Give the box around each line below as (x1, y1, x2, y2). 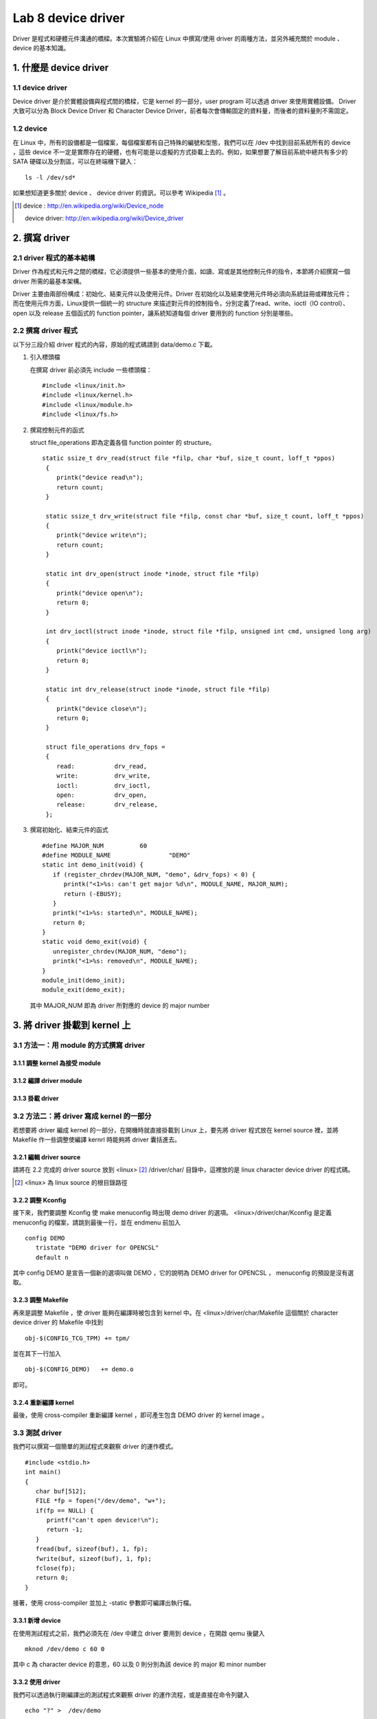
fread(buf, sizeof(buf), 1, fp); (35, 1545, 148, 1553)
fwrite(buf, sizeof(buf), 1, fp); (35, 1555, 152, 1562)
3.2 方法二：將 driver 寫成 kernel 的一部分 (12, 1111, 152, 1121)
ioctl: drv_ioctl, (56, 781, 151, 789)
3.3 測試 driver (12, 1427, 62, 1437)
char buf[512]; (35, 1487, 87, 1495)
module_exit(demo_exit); (42, 986, 126, 994)
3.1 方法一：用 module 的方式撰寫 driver (12, 1040, 146, 1050)
